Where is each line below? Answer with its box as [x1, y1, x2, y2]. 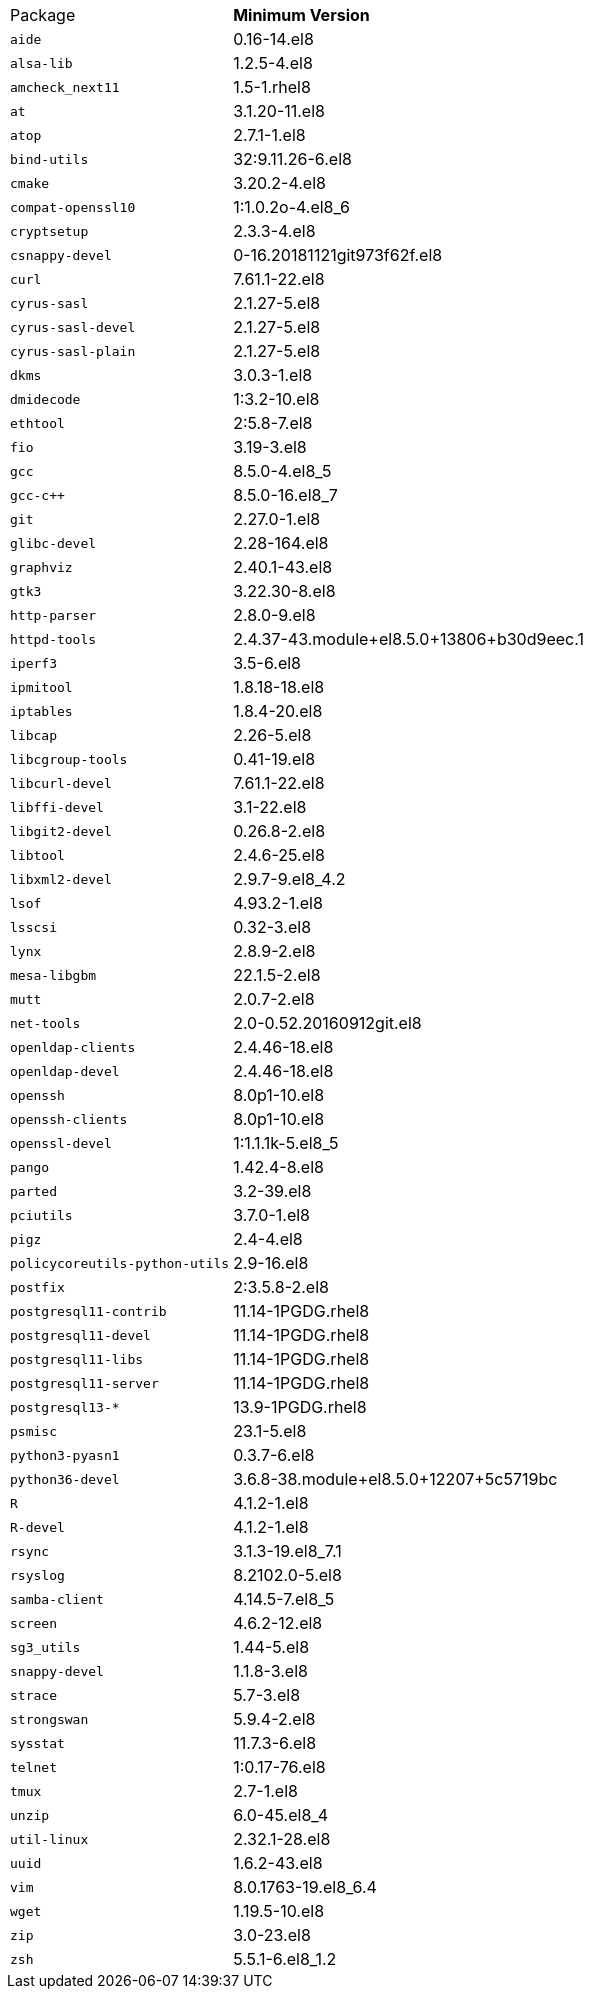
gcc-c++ [10, 487, 65, 503]
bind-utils [10, 151, 89, 167]
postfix [10, 1279, 65, 1295]
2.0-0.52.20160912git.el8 [233, 1013, 422, 1033]
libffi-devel [10, 799, 104, 815]
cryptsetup [10, 223, 89, 239]
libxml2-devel [10, 871, 112, 887]
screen [10, 1615, 57, 1631]
